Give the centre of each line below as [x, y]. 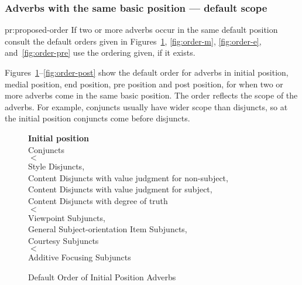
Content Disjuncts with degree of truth [98, 200]
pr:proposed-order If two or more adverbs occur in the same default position [141, 30]
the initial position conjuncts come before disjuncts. [97, 118]
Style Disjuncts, [56, 166]
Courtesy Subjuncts [64, 240]
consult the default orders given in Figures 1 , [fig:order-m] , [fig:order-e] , [133, 41]
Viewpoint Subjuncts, [67, 217]
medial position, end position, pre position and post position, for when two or [144, 84]
